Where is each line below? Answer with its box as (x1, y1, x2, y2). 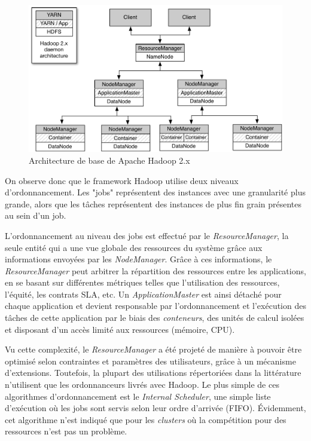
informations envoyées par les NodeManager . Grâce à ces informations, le (5, 253, 272, 265)
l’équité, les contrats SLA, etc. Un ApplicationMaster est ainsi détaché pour (5, 287, 282, 300)
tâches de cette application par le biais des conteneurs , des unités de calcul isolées (5, 311, 304, 324)
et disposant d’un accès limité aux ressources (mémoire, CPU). (5, 323, 235, 335)
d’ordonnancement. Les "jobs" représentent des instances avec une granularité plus (5, 186, 306, 198)
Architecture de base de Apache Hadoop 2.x (29, 154, 190, 166)
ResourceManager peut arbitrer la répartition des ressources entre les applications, (5, 264, 306, 277)
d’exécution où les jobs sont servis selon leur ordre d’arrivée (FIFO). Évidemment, (5, 402, 306, 414)
